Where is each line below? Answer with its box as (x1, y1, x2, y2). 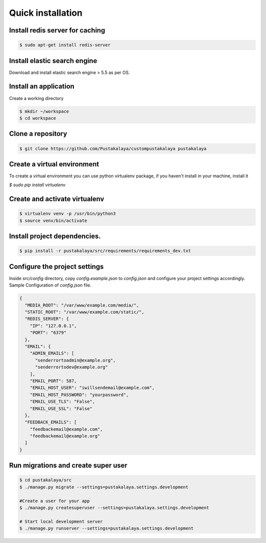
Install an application (9, 82, 75, 91)
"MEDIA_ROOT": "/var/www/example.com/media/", (25, 302, 139, 308)
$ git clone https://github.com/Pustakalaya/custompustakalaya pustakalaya (19, 146, 207, 151)
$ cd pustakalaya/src (19, 478, 72, 483)
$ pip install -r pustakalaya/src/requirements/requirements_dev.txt (19, 248, 191, 254)
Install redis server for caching (9, 26, 105, 34)
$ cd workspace (19, 115, 56, 121)
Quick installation (9, 7, 83, 18)
